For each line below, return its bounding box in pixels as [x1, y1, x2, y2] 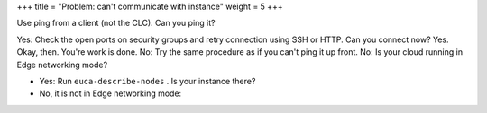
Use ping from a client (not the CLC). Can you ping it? [16, 18, 216, 29]
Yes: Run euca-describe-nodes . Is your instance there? [39, 75, 256, 86]
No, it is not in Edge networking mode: [39, 88, 182, 99]
